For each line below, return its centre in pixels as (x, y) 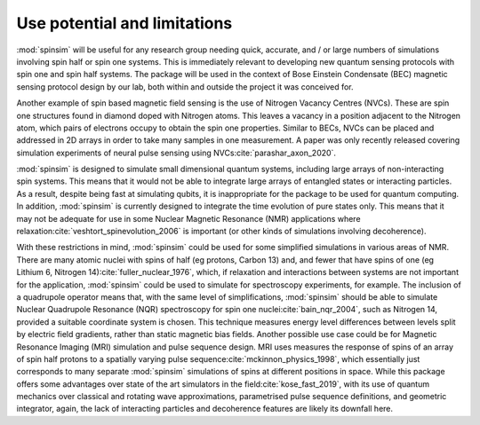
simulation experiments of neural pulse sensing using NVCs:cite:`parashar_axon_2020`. (176, 153)
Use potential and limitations (124, 23)
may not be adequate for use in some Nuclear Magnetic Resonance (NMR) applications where (188, 218)
